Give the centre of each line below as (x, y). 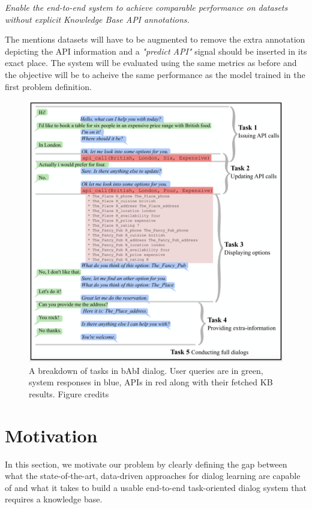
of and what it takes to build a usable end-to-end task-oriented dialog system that (156, 487)
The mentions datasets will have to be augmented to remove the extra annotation (155, 39)
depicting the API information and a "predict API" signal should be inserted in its (156, 51)
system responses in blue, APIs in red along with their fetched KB (151, 382)
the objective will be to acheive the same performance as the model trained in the (155, 74)
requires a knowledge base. (54, 499)
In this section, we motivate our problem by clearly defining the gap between (146, 464)
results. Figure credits (69, 393)
